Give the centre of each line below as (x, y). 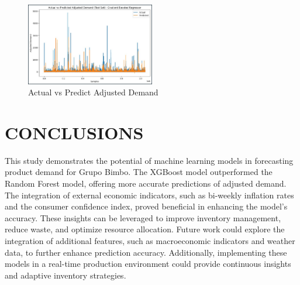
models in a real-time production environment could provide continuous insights (148, 264)
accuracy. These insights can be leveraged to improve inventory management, (143, 217)
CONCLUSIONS (74, 132)
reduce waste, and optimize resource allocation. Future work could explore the (145, 229)
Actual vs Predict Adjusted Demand (93, 92)
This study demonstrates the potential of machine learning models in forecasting (149, 160)
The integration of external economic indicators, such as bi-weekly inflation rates (149, 195)
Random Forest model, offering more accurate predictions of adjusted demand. (146, 183)
